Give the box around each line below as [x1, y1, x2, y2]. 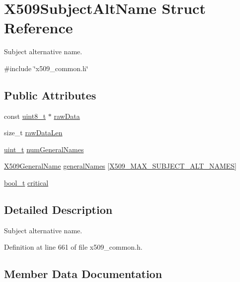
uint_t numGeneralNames [4, 144, 84, 154]
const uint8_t [4, 110, 46, 121]
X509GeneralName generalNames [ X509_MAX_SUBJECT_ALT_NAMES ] [4, 161, 237, 171]
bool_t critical [4, 178, 49, 188]
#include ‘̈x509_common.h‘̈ [4, 63, 88, 73]
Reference [4, 17, 73, 38]
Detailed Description [4, 202, 113, 217]
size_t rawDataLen [4, 127, 63, 138]
